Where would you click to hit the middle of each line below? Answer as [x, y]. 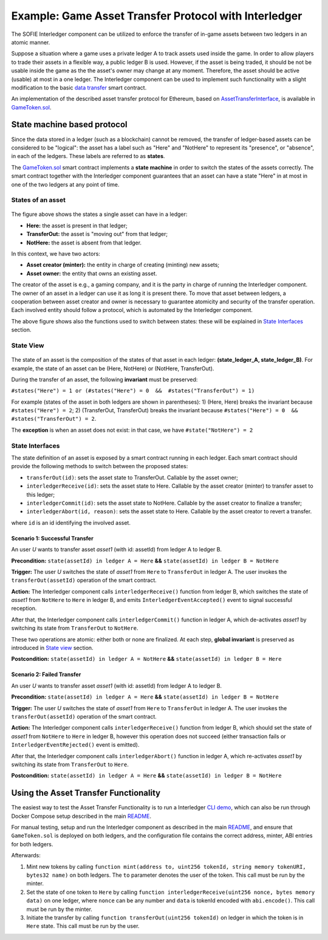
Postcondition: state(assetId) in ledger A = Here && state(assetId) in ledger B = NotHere [146, 776]
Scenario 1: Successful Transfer [52, 538]
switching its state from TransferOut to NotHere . [75, 628]
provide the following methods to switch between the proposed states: [100, 466]
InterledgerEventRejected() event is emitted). [75, 745]
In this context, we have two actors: [56, 254]
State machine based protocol [69, 125]
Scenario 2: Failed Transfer [46, 674]
